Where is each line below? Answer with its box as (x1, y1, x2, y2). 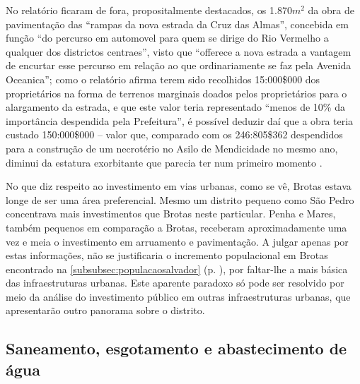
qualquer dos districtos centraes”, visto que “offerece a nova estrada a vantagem (6, 44, 352, 59)
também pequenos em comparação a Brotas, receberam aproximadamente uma (6, 220, 347, 234)
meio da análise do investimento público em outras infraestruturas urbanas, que (6, 289, 351, 304)
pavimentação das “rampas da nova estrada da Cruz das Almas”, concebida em (6, 16, 349, 31)
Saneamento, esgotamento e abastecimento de (6, 337, 347, 359)
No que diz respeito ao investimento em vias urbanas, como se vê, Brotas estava (6, 179, 352, 193)
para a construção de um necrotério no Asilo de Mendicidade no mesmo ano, (6, 140, 338, 155)
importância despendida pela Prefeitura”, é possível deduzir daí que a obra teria (6, 113, 354, 128)
